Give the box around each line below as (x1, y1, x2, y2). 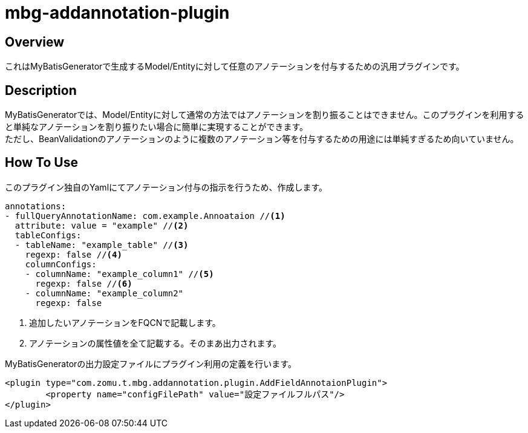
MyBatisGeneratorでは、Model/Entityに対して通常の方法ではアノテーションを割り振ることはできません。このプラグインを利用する (5, 109, 524, 120)
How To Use (5, 155, 78, 171)
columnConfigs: (25, 259, 97, 269)
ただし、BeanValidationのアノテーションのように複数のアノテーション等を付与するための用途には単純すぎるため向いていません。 (5, 134, 519, 145)
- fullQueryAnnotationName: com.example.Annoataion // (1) (5, 210, 285, 221)
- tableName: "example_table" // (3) (15, 239, 189, 250)
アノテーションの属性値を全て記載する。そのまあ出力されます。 (29, 337, 282, 348)
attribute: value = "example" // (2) (15, 220, 189, 230)
